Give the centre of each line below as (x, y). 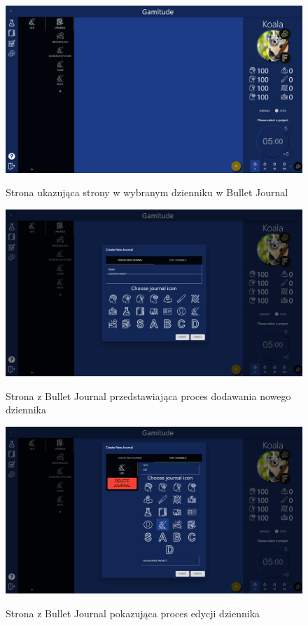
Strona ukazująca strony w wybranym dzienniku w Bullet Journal (147, 192)
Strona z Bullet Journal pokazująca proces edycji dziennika (133, 613)
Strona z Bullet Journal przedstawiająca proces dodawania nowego (148, 396)
